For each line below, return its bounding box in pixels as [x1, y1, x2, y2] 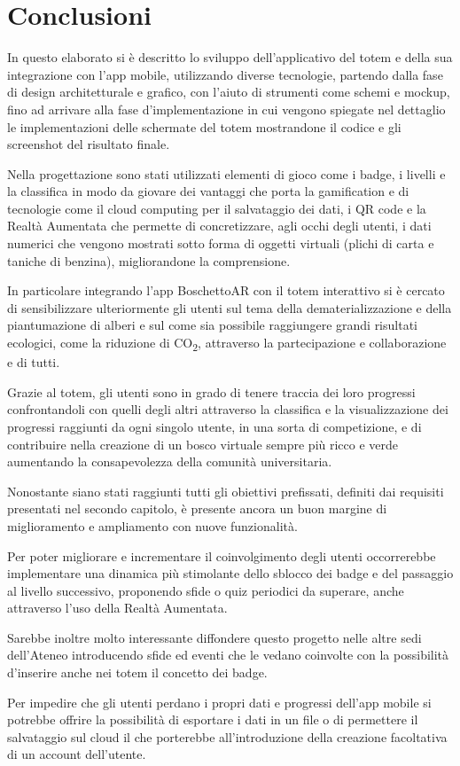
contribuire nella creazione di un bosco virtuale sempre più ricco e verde [7, 434, 399, 453]
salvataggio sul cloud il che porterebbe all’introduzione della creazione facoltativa [7, 727, 448, 746]
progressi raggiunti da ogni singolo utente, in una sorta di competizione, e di [7, 417, 422, 435]
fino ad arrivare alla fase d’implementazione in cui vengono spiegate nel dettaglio [7, 99, 446, 118]
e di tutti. [7, 353, 60, 371]
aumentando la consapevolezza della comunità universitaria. [7, 452, 332, 471]
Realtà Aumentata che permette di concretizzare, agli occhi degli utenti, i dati [7, 216, 432, 235]
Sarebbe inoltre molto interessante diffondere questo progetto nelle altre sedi [7, 628, 422, 646]
